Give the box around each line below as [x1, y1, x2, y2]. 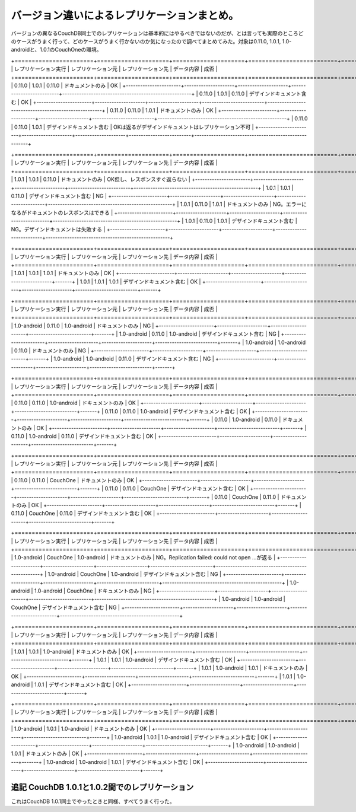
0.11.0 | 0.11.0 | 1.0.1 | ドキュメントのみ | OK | [110, 107, 217, 114]
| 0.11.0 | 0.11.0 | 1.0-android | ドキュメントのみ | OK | [11, 399, 139, 406]
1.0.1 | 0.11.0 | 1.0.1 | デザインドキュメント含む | [185, 217, 298, 225]
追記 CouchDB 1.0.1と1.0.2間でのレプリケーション [11, 782, 194, 792]
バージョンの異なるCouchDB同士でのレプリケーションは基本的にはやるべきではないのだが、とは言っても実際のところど [11, 30, 304, 37]
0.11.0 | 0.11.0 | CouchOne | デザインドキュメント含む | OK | [104, 485, 249, 492]
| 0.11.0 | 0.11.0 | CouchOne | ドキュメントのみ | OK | [11, 476, 138, 483]
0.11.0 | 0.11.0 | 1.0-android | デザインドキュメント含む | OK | [104, 407, 250, 415]
